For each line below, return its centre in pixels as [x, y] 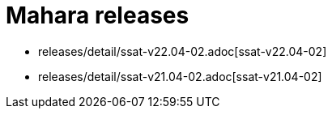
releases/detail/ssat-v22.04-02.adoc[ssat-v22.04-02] [183, 51]
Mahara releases [98, 15]
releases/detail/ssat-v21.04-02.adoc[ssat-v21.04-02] [180, 76]
